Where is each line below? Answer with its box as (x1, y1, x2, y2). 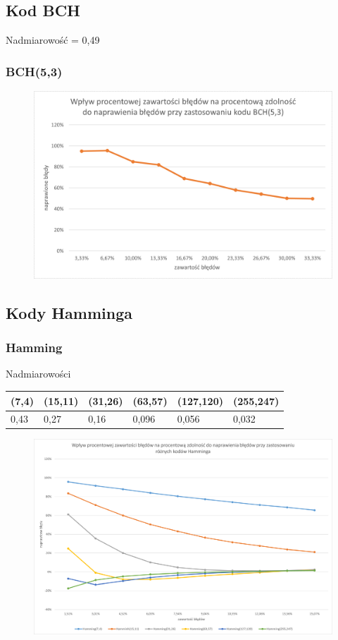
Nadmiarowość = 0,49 (6, 32, 100, 47)
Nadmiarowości (6, 366, 71, 381)
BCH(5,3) (6, 62, 63, 80)
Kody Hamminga (6, 301, 133, 323)
